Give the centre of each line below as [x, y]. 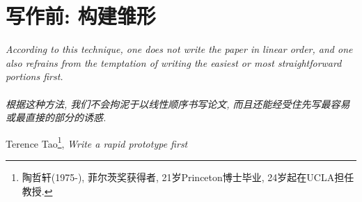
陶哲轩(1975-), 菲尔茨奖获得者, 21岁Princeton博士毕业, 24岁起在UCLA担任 [188, 177]
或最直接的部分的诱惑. [56, 117]
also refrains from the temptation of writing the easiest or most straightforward [174, 62]
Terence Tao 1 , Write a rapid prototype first [97, 142]
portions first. [34, 76]
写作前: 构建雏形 [81, 16]
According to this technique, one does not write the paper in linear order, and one [179, 49]
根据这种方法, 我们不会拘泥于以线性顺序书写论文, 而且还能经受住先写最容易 [178, 103]
